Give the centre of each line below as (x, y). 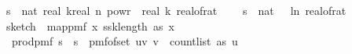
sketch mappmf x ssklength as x (90, 25)
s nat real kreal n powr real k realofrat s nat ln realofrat (176, 10)
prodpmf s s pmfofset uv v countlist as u (125, 41)
